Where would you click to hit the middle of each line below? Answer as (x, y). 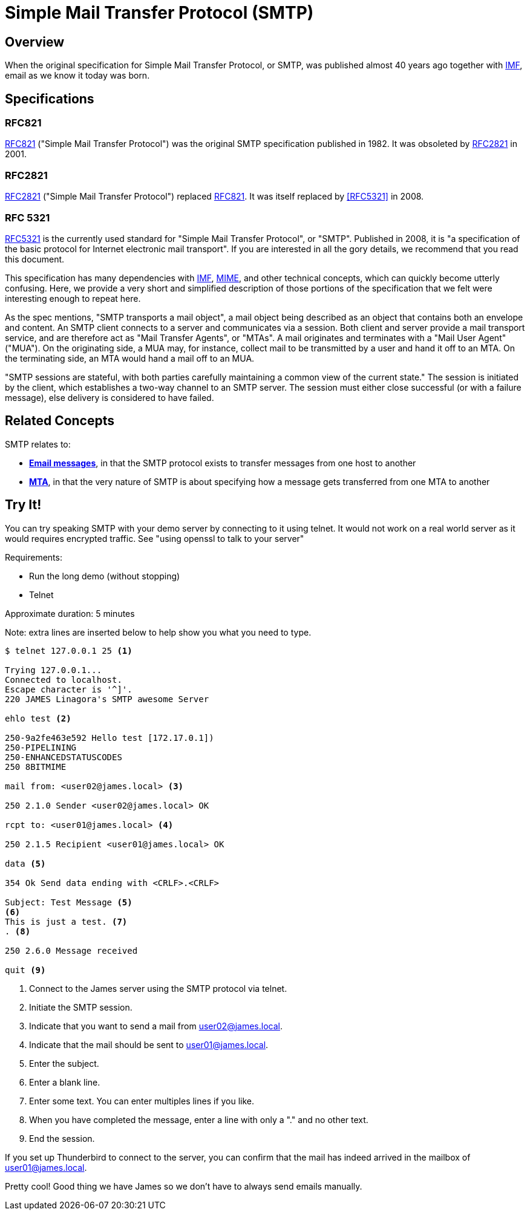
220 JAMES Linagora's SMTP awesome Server (107, 699)
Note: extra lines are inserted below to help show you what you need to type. (158, 632)
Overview (35, 42)
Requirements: (34, 557)
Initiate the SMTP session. (81, 1007)
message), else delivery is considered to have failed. (110, 397)
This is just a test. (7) (66, 921)
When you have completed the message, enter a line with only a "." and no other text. (199, 1119)
